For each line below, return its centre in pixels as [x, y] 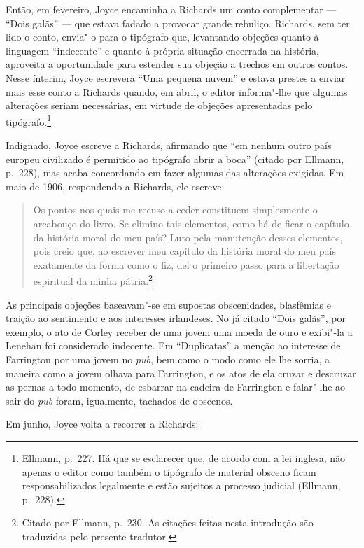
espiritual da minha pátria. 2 [93, 280]
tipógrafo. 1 [29, 120]
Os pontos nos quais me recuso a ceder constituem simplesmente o [175, 210]
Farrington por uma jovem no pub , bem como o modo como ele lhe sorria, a [168, 359]
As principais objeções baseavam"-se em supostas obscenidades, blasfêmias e [169, 304]
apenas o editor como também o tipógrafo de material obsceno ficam [169, 471]
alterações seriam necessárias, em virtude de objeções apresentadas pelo [159, 105]
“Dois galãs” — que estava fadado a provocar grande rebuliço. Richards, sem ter [178, 23]
